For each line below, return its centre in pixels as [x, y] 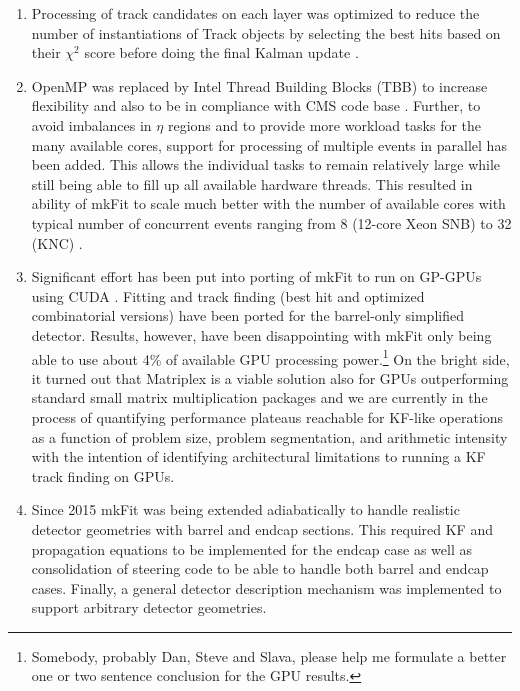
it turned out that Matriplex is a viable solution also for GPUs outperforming [270, 377]
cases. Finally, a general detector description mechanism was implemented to [266, 587]
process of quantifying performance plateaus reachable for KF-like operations [267, 416]
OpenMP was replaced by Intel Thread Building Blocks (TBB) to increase [259, 85]
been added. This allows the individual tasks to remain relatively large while [266, 164]
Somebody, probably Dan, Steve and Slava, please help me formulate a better [269, 655]
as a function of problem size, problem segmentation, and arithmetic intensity [269, 436]
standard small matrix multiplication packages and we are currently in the [259, 397]
